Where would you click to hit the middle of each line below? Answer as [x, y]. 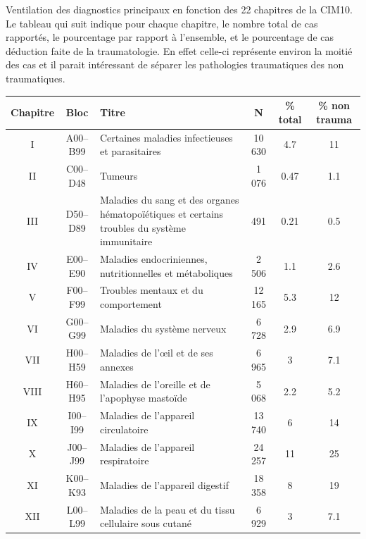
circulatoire [124, 429]
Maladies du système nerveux [163, 328]
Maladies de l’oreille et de [155, 384]
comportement [131, 304]
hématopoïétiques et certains [162, 213]
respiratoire [124, 460]
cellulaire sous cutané [146, 523]
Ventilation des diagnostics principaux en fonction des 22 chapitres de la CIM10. [179, 9]
